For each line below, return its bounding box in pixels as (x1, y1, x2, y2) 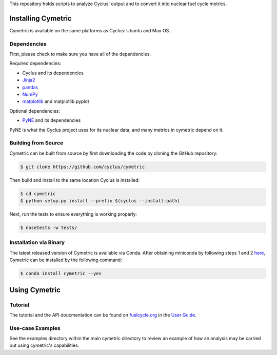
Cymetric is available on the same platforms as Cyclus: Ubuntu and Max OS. (9, 27, 170, 33)
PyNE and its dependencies (22, 117, 81, 123)
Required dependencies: (9, 60, 62, 67)
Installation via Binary (9, 239, 65, 246)
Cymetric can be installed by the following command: (9, 257, 123, 263)
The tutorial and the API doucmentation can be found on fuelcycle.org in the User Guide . (9, 311, 197, 318)
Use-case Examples (9, 324, 61, 331)
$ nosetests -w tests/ (20, 225, 77, 231)
